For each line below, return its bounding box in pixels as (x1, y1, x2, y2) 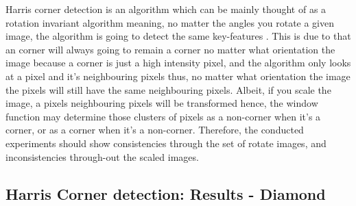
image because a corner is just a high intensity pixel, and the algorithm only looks (5, 55, 351, 70)
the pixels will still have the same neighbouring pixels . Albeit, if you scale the (5, 82, 331, 96)
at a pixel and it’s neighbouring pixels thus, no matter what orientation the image (5, 68, 351, 83)
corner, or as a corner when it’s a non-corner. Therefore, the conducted (5, 123, 304, 137)
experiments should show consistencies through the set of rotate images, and (5, 136, 327, 150)
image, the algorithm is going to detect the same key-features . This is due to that (5, 29, 351, 43)
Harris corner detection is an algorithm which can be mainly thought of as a (5, 2, 327, 16)
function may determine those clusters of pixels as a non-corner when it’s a (5, 109, 321, 123)
